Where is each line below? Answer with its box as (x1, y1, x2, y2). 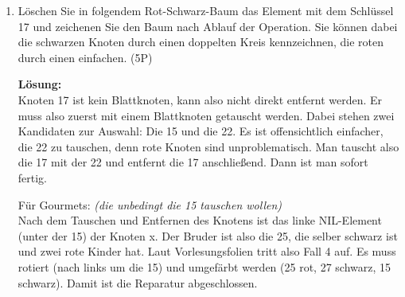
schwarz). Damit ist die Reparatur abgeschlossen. (18, 274, 258, 291)
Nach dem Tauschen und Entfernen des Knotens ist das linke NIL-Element (18, 212, 382, 229)
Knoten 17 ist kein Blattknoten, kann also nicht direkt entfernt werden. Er (18, 91, 383, 107)
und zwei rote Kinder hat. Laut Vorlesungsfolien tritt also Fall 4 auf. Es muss (18, 243, 396, 260)
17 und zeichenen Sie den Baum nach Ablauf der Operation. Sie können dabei (18, 18, 398, 34)
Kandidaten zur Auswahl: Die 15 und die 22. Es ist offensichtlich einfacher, (18, 123, 384, 139)
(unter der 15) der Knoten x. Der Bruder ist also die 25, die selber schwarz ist (18, 227, 398, 244)
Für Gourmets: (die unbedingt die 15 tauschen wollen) (18, 196, 282, 213)
